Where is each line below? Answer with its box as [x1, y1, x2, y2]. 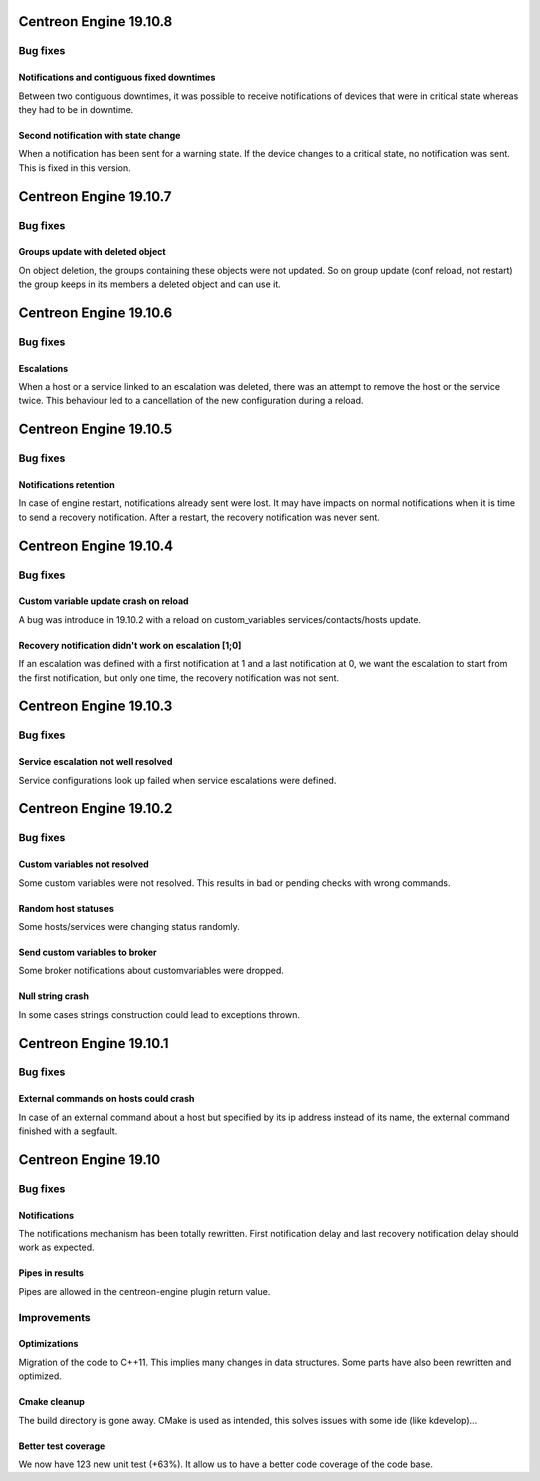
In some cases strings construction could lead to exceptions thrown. [18, 1008, 300, 1020]
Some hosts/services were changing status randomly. [18, 920, 240, 932]
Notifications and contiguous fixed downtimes [18, 71, 216, 84]
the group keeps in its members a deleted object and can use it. [18, 278, 281, 290]
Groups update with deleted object [18, 246, 166, 258]
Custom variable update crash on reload [18, 595, 189, 607]
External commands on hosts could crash [18, 1093, 195, 1105]
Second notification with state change [18, 129, 181, 141]
